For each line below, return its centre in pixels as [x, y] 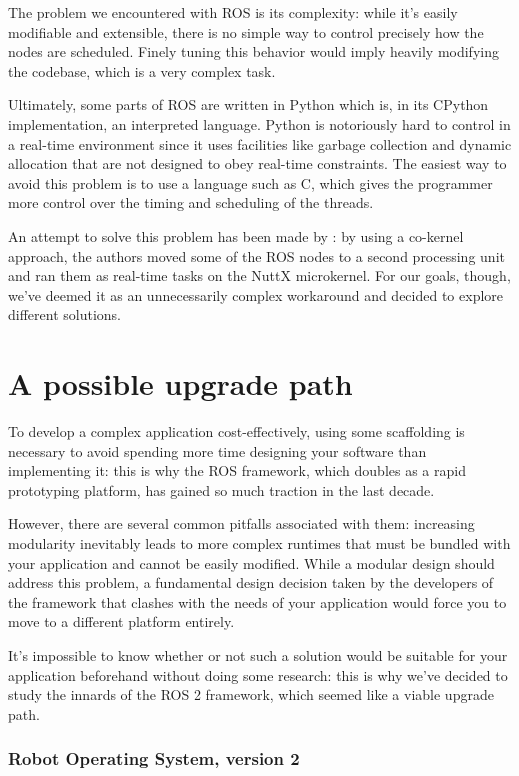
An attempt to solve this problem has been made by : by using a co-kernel [236, 235]
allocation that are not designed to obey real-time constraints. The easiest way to [257, 163]
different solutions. [64, 314]
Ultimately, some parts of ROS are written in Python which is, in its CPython [248, 104]
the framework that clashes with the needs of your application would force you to [257, 601]
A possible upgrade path [180, 383]
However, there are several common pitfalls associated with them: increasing [241, 523]
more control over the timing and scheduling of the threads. [191, 202]
